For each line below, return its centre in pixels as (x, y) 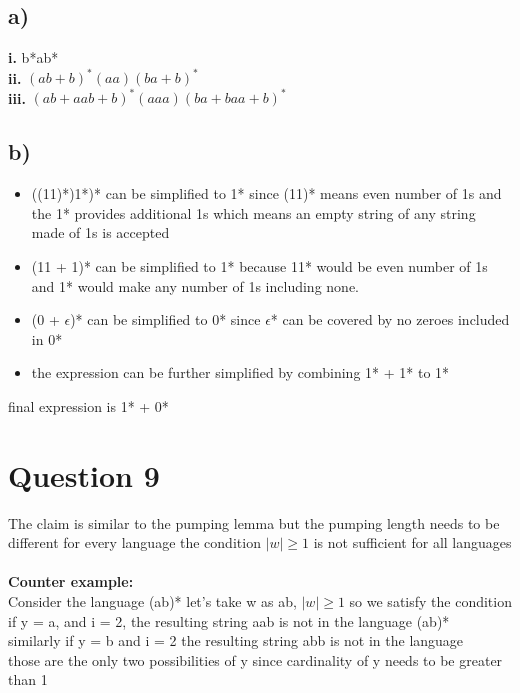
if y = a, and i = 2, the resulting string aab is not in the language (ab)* (229, 620)
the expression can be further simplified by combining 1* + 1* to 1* (240, 372)
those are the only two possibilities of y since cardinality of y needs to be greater (255, 659)
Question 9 (84, 474)
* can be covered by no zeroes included (390, 319)
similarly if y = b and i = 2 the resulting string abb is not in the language (236, 640)
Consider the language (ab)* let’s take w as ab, (152, 601)
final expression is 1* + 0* (88, 405)
